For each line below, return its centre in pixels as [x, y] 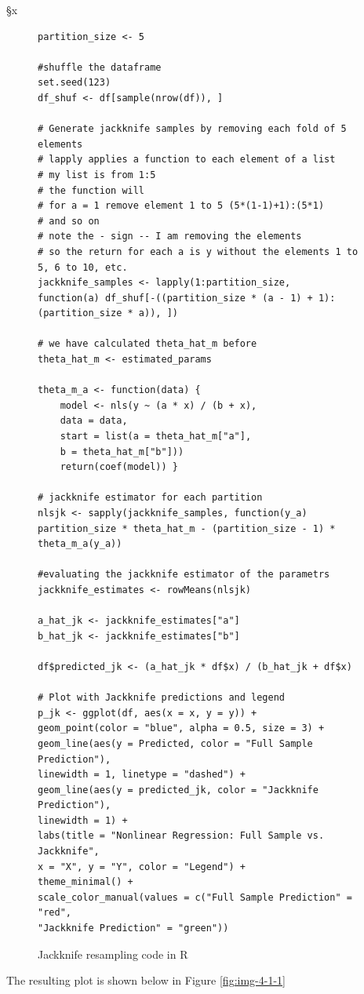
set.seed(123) [75, 83]
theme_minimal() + [86, 882]
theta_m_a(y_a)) [80, 544]
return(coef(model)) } [119, 467]
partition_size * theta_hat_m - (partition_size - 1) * [187, 528]
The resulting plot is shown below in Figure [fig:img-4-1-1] [146, 980]
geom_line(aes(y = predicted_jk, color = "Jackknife [178, 790]
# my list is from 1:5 [97, 175]
